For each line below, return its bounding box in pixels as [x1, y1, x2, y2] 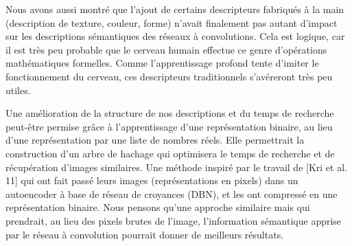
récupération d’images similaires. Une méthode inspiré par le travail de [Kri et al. [5, 159, 347, 174]
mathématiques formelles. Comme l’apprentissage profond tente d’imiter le [5, 56, 319, 70]
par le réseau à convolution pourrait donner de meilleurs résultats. [5, 227, 284, 241]
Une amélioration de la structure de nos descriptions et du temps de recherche [5, 106, 334, 120]
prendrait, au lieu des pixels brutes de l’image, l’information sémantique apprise [5, 213, 342, 227]
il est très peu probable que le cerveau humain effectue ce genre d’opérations [5, 42, 327, 56]
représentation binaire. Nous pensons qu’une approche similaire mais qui [5, 200, 310, 214]
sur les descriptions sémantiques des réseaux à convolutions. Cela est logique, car [5, 29, 345, 43]
